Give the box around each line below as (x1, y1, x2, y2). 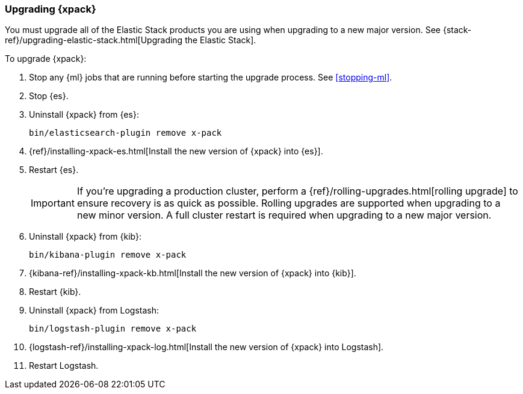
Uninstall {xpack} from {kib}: (29, 231, 142, 242)
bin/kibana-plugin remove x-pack (29, 250, 187, 260)
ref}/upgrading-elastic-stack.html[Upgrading (5, 35, 183, 46)
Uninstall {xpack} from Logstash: (29, 305, 159, 316)
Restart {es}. (29, 165, 79, 175)
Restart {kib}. (29, 286, 81, 297)
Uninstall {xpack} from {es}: (29, 109, 139, 120)
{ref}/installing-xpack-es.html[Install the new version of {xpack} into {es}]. (29, 146, 323, 157)
